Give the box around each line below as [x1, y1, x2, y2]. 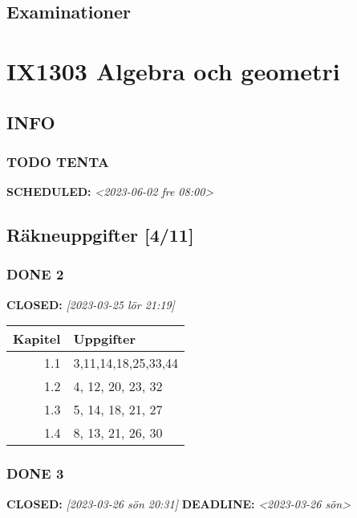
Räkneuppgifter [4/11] [6, 222, 194, 247]
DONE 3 [6, 463, 64, 483]
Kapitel [13, 329, 61, 349]
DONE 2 [6, 264, 64, 284]
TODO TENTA [6, 151, 109, 171]
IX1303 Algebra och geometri [6, 54, 340, 87]
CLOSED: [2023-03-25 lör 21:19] [6, 296, 175, 312]
